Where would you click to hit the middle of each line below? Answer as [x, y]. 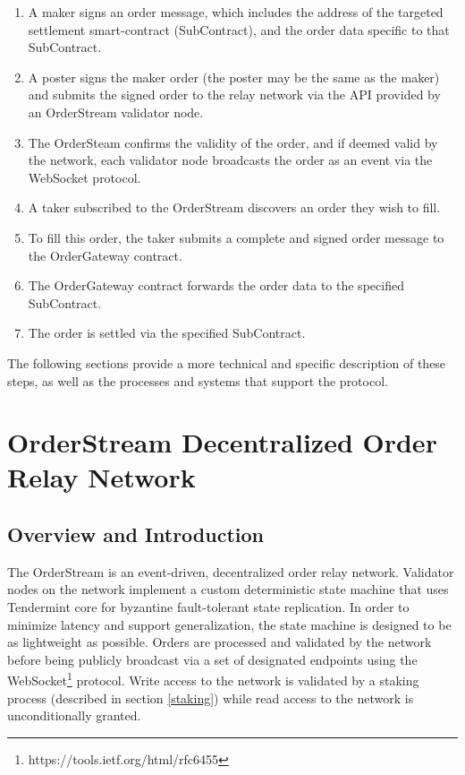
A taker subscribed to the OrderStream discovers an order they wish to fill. [234, 207]
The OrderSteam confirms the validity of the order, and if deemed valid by [233, 142]
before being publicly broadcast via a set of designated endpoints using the [212, 659]
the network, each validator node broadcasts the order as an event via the [230, 160]
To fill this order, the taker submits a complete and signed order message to [236, 237]
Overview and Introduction [136, 534]
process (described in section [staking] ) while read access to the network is [211, 697]
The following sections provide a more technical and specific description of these [227, 362]
